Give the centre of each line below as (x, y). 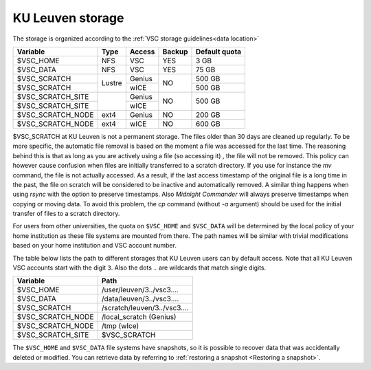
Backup (175, 52)
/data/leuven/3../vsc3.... (140, 299)
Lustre (112, 83)
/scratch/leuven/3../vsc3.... (145, 308)
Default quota (218, 52)
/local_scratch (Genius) (139, 317)
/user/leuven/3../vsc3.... (140, 290)
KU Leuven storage (68, 18)
